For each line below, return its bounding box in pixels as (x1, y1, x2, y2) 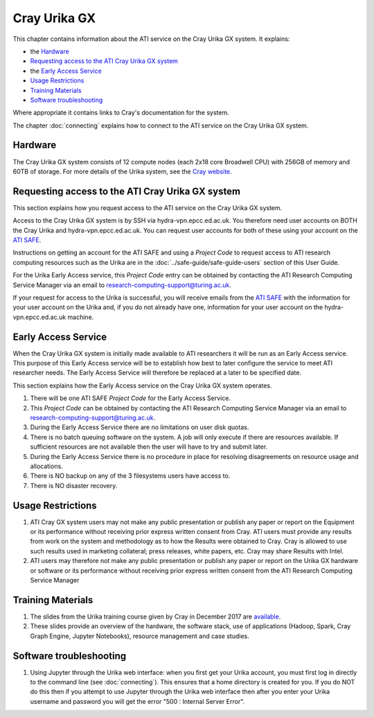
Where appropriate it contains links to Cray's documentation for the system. (12, 108, 229, 117)
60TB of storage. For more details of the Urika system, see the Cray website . (12, 167, 232, 175)
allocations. (30, 462, 64, 470)
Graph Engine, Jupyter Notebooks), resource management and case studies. (30, 632, 249, 640)
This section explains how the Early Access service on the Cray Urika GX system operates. (12, 381, 273, 390)
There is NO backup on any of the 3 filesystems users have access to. (30, 472, 231, 480)
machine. (67, 313, 94, 321)
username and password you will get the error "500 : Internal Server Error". (30, 697, 245, 705)
